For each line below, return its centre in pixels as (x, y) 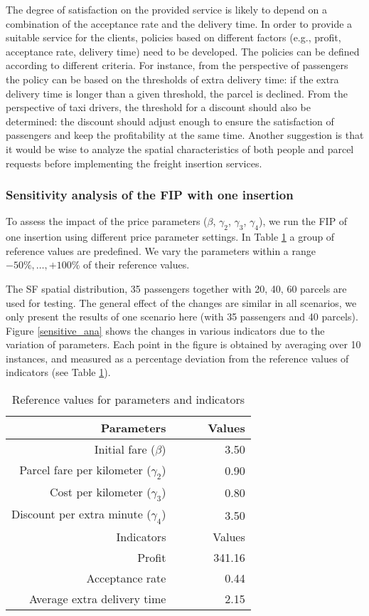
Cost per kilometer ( (101, 492)
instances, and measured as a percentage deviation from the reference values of (177, 358)
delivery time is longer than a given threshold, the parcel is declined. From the (177, 93)
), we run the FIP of (303, 221)
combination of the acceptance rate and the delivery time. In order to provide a (179, 23)
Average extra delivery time (97, 598)
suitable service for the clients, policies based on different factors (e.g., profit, (173, 37)
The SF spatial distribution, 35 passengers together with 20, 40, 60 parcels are (176, 288)
